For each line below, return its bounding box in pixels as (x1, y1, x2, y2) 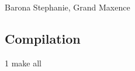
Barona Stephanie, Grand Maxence (5, 1, 130, 13)
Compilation (5, 29, 81, 47)
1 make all (5, 56, 41, 69)
